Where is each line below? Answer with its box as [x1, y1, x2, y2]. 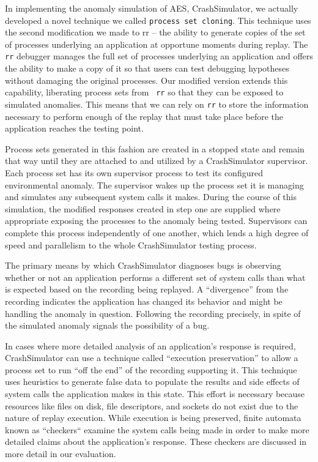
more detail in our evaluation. [5, 447, 116, 460]
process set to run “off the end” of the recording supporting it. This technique [5, 363, 297, 376]
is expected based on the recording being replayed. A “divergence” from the [5, 283, 289, 296]
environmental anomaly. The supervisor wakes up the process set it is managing [5, 178, 304, 191]
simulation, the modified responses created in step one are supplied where [5, 202, 281, 215]
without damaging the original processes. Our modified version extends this [5, 73, 288, 86]
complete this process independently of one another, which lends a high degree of [5, 226, 309, 239]
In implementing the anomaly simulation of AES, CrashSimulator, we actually [5, 2, 298, 14]
